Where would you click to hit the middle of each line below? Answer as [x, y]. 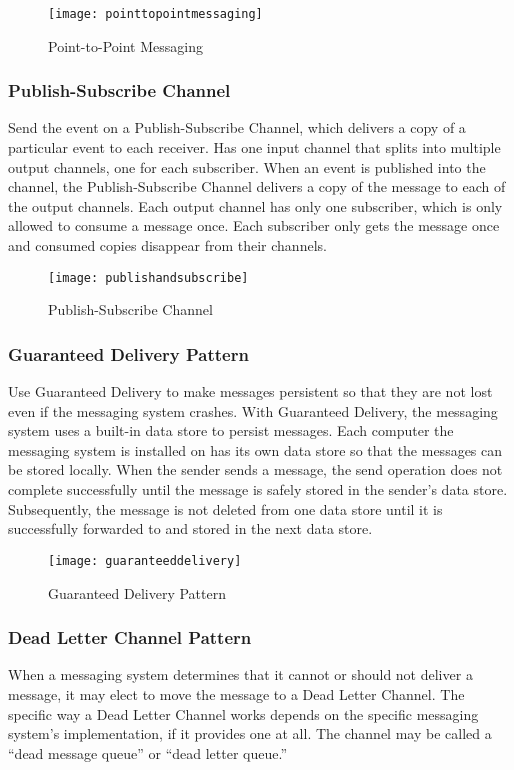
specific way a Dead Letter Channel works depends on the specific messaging [243, 713]
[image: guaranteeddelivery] [145, 560]
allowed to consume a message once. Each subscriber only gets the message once [254, 225]
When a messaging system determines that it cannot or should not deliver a [240, 674]
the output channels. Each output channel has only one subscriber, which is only [255, 205]
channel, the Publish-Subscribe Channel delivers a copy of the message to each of [257, 186]
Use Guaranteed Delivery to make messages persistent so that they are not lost [250, 391]
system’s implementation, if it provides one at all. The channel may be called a [250, 733]
